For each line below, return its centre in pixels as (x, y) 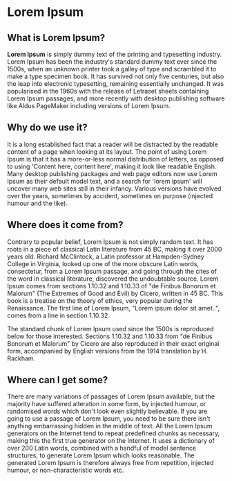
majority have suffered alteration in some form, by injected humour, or (107, 404)
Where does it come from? (65, 225)
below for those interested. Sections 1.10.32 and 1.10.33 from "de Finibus (110, 336)
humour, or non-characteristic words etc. (66, 470)
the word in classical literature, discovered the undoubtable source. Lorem (113, 279)
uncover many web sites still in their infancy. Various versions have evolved (114, 189)
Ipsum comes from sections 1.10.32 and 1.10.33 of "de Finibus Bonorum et (112, 286)
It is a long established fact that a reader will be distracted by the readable (113, 144)
